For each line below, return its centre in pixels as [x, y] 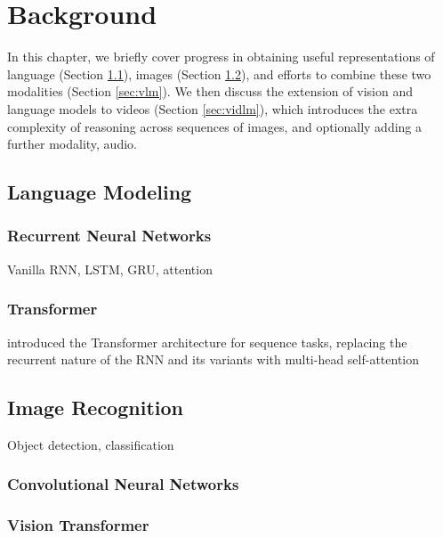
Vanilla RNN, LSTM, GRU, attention [110, 269]
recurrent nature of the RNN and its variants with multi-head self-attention [213, 359]
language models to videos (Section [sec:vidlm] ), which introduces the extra [213, 108]
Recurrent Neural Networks [109, 236]
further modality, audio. [72, 144]
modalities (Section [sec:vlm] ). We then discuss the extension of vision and [210, 91]
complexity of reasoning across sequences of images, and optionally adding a [215, 126]
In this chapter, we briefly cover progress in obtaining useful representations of [221, 57]
